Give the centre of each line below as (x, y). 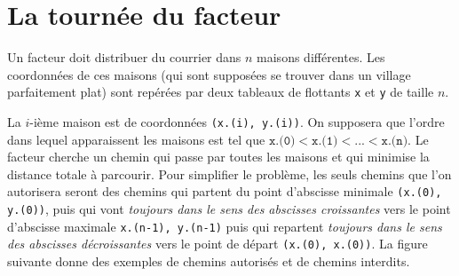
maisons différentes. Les (321, 57)
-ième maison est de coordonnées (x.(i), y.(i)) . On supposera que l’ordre (237, 121)
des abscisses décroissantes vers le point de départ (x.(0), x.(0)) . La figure (218, 244)
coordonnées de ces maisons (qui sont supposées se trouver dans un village (209, 74)
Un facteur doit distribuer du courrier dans (124, 57)
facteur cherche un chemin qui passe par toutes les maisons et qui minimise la (218, 157)
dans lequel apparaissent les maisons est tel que (136, 139)
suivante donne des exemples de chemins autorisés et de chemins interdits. (209, 261)
